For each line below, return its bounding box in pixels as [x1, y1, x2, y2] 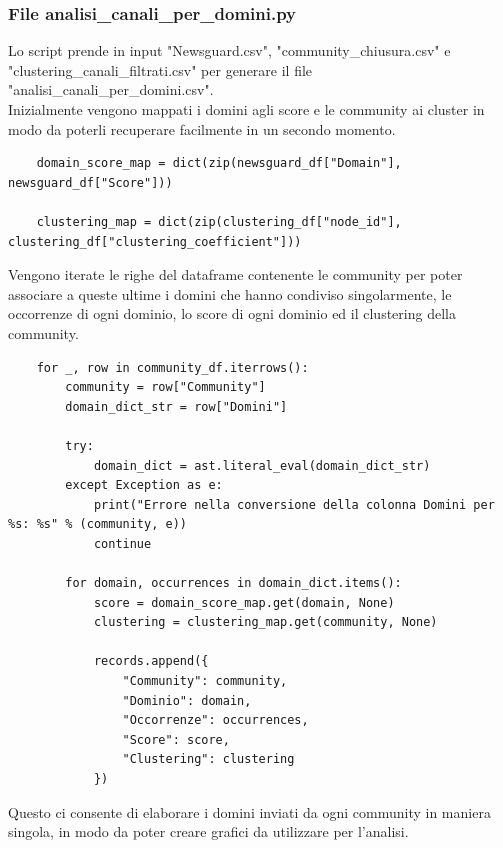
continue [93, 536, 152, 551]
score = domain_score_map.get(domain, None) [93, 595, 395, 610]
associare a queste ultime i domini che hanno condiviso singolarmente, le [8, 283, 452, 304]
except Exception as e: [65, 478, 223, 493]
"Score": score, [122, 732, 230, 747]
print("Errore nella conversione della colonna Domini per [93, 497, 495, 512]
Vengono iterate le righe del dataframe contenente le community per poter [8, 264, 463, 285]
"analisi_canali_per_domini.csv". [8, 79, 214, 100]
